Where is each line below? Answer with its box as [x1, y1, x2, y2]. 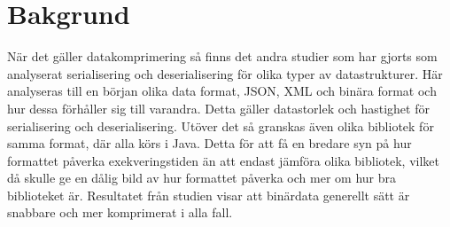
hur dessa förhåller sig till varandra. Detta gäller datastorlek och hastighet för [7, 98, 430, 117]
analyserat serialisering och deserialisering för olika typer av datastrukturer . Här [7, 64, 443, 82]
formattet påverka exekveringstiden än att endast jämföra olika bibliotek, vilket [7, 151, 440, 169]
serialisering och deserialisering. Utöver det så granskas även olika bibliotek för [7, 116, 434, 135]
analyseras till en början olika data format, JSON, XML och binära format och [7, 82, 437, 100]
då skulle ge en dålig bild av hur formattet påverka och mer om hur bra [7, 168, 396, 187]
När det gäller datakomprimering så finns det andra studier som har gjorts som [7, 47, 438, 66]
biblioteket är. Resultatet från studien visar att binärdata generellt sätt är [7, 185, 410, 204]
